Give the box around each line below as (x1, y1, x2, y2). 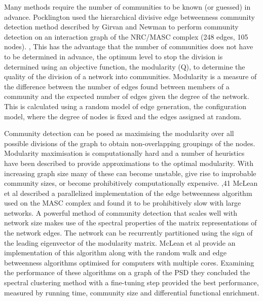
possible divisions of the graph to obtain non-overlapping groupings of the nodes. (4, 138, 255, 148)
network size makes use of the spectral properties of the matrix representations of (4, 217, 257, 228)
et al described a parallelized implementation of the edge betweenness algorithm (4, 187, 252, 198)
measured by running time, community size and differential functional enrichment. (4, 287, 259, 297)
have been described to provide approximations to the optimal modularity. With (4, 157, 253, 168)
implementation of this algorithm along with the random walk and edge (4, 247, 227, 258)
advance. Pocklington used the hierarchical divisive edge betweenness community (4, 11, 255, 22)
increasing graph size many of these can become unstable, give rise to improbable (4, 168, 256, 178)
